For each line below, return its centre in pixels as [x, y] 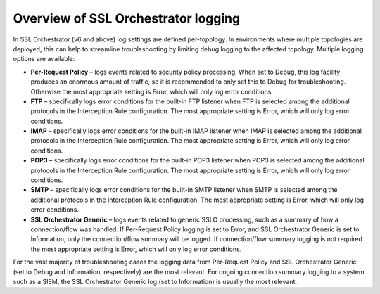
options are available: [44, 59]
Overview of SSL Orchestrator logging [127, 18]
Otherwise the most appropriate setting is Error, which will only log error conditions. [152, 91]
